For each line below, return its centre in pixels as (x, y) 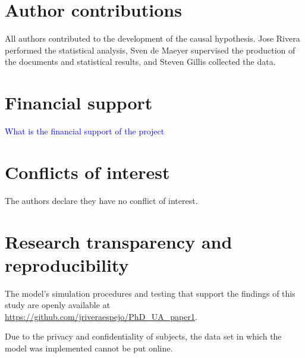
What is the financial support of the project (85, 131)
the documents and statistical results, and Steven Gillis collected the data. (140, 62)
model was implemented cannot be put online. (89, 348)
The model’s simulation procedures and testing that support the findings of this (150, 293)
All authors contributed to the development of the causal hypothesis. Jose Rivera (152, 38)
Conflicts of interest (87, 172)
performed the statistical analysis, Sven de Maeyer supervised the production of (150, 50)
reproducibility (67, 264)
